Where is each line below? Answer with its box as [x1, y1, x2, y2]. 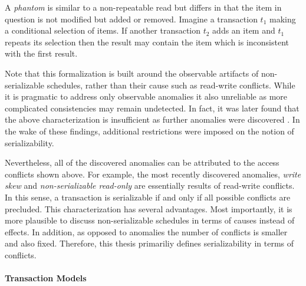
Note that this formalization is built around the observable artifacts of [5, 67, 259, 79]
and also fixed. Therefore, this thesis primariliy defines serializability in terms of [5, 237, 294, 249]
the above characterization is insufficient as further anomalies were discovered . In [5, 113, 300, 126]
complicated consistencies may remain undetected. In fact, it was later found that [5, 101, 300, 114]
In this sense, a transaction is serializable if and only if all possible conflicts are [5, 190, 291, 203]
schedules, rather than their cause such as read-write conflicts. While [47, 78, 295, 91]
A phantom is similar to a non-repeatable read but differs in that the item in [5, 1, 282, 13]
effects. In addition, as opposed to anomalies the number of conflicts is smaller [5, 225, 288, 238]
